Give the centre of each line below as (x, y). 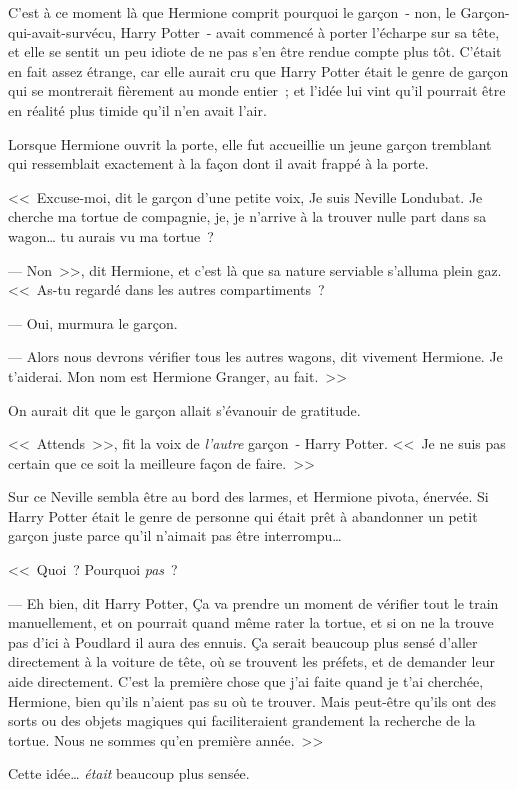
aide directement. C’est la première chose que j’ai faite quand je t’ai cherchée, (246, 681)
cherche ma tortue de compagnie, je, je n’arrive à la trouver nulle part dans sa (247, 216)
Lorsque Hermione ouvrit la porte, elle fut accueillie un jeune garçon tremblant (250, 143)
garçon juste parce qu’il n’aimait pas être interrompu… (175, 535)
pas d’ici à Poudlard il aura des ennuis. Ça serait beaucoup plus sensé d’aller (243, 641)
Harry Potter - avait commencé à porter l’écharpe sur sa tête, (310, 31)
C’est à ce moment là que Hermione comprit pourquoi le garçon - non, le (232, 12)
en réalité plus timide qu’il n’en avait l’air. (137, 109)
